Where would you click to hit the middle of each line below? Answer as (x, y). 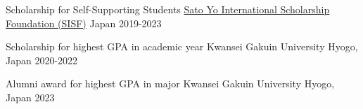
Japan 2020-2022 (42, 60)
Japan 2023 (30, 97)
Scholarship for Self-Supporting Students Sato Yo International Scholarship (168, 9)
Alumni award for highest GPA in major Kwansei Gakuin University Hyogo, (170, 83)
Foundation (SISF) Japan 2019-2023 (84, 23)
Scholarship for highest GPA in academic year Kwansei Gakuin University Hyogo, (182, 46)
